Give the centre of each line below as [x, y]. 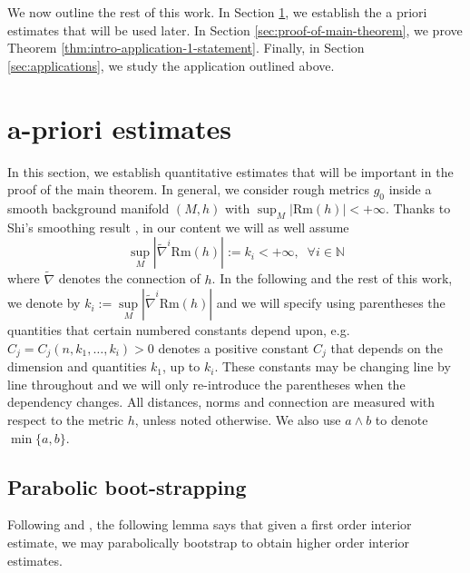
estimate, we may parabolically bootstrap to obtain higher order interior [209, 542]
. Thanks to [418, 207]
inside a [410, 189]
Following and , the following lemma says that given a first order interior [210, 524]
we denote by [44, 303]
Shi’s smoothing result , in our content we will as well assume [178, 227]
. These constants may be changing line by [333, 366]
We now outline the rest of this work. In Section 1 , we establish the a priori [217, 12]
